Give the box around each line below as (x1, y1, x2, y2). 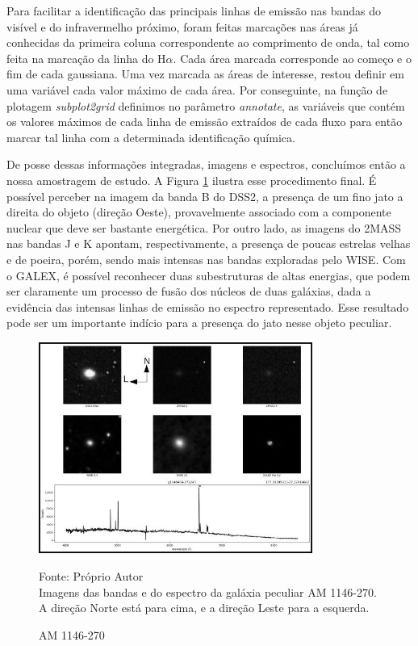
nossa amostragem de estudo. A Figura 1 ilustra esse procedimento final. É (6, 171, 377, 188)
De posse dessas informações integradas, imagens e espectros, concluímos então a (6, 156, 406, 173)
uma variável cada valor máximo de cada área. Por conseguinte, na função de (6, 81, 388, 98)
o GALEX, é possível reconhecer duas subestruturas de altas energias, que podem (6, 266, 411, 283)
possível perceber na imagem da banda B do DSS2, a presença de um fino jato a (6, 187, 403, 204)
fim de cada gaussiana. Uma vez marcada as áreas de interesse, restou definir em (6, 65, 404, 82)
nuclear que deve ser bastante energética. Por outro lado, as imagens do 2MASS (6, 219, 402, 236)
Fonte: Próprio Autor (39, 567, 144, 584)
